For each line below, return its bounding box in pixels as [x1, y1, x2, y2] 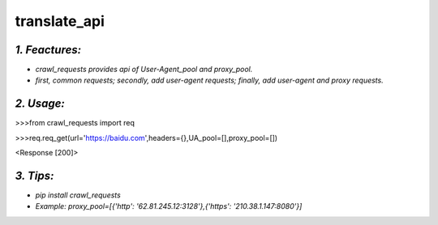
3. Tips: [15, 168, 54, 182]
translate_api [15, 12, 105, 30]
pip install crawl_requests [35, 190, 121, 200]
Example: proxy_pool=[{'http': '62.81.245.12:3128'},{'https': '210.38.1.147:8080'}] [35, 202, 303, 211]
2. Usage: [15, 97, 65, 111]
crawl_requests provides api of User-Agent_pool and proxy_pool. [35, 65, 253, 74]
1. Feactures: [15, 43, 82, 57]
